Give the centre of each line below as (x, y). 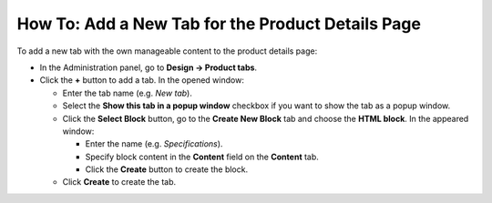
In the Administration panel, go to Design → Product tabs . (149, 67)
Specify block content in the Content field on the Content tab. (202, 157)
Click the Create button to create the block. (167, 169)
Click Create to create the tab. (119, 182)
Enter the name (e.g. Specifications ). (154, 144)
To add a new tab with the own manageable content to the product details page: (167, 51)
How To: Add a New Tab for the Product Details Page (219, 24)
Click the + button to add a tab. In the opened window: (142, 80)
